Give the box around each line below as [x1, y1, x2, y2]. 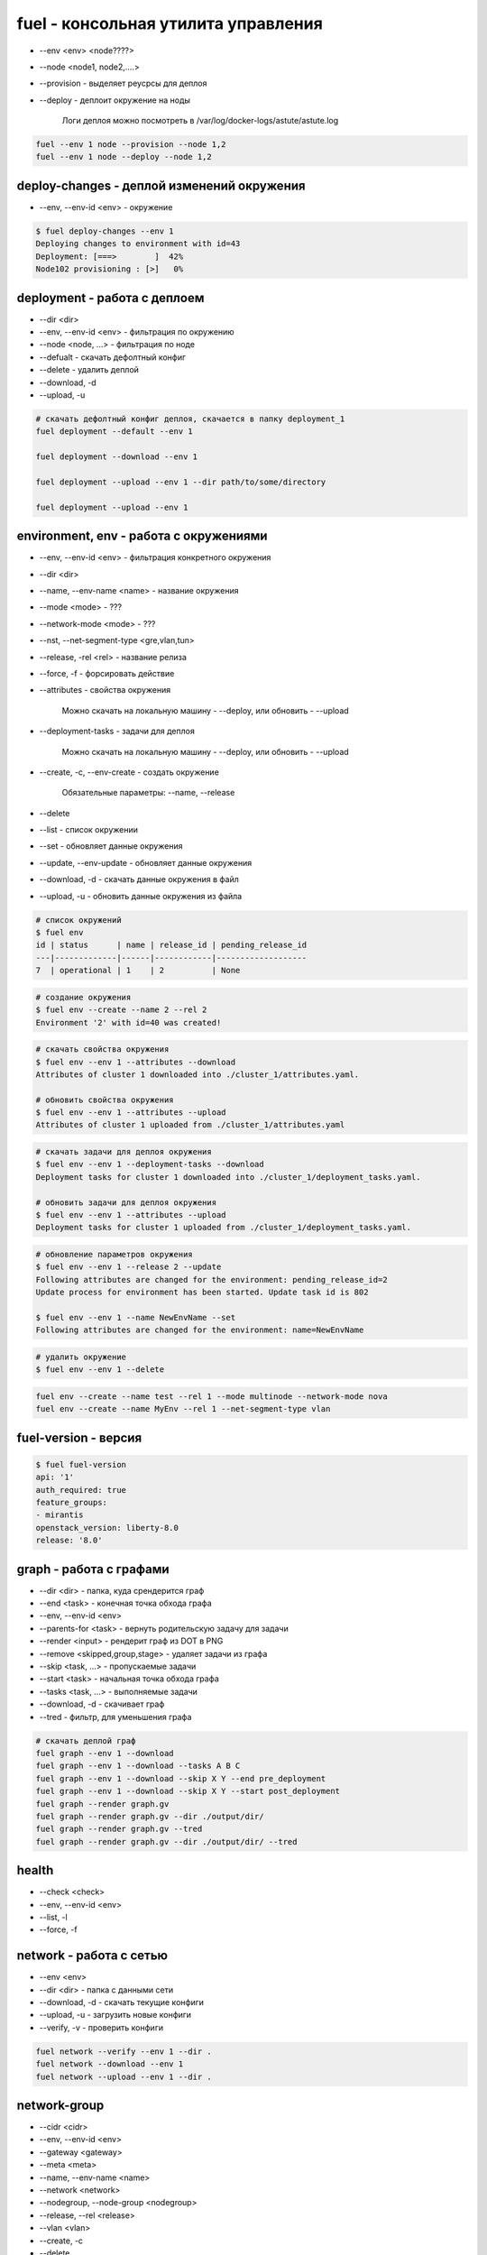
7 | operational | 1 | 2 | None [35, 965, 241, 976]
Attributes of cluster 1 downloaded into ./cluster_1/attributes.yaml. [35, 1069, 360, 1080]
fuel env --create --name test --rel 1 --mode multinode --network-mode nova [35, 1391, 388, 1402]
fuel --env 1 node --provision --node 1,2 [35, 140, 226, 150]
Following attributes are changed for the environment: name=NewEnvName [35, 1325, 364, 1335]
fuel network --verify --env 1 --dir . [35, 2046, 212, 2057]
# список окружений [35, 915, 122, 925]
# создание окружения [35, 992, 132, 1002]
